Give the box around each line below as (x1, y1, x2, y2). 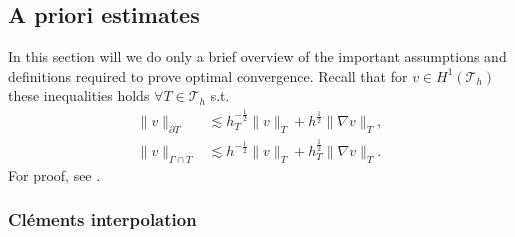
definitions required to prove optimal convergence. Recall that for (8, 65, 408, 86)
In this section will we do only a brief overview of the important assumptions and (8, 46, 507, 67)
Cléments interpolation (8, 207, 197, 232)
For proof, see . (8, 164, 101, 185)
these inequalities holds (8, 85, 150, 106)
